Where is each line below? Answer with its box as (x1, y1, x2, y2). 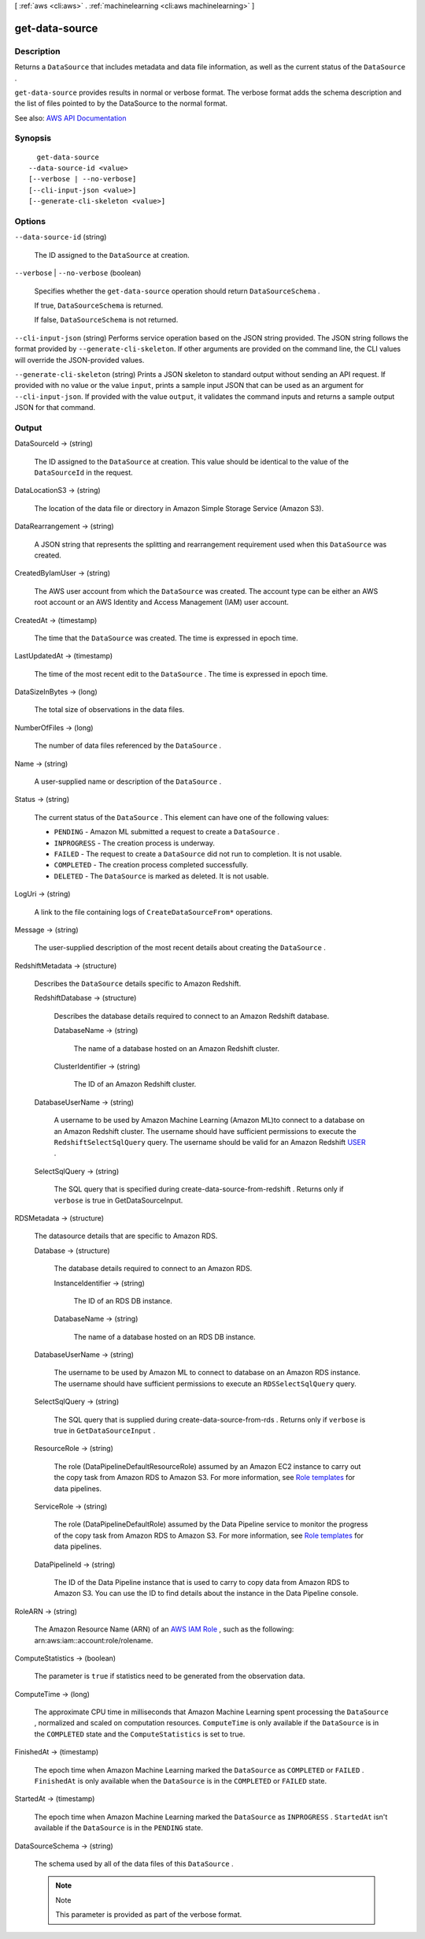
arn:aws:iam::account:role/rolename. (34, 1635, 153, 1645)
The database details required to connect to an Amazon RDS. (54, 1264, 253, 1273)
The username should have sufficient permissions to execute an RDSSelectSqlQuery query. (54, 1378, 357, 1388)
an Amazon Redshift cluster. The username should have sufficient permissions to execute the (54, 1126, 357, 1135)
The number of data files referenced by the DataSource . (34, 741, 222, 751)
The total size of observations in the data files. (34, 705, 185, 714)
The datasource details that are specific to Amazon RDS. (34, 1231, 218, 1241)
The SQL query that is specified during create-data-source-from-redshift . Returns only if (54, 1184, 344, 1194)
